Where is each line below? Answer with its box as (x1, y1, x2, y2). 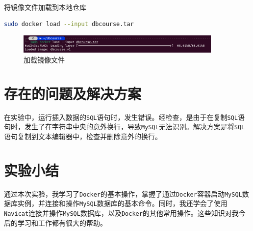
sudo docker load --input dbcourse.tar (4, 20, 134, 28)
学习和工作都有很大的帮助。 (17, 217, 107, 228)
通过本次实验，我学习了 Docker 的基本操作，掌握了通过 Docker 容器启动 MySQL (4, 188, 242, 199)
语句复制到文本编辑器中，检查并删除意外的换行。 (4, 131, 162, 141)
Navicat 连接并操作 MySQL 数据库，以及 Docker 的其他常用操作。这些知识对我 (4, 207, 239, 218)
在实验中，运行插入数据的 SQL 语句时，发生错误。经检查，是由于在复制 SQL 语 (4, 112, 245, 122)
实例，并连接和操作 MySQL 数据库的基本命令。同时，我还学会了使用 (17, 198, 228, 208)
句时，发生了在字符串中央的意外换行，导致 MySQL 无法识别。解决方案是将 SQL (4, 121, 245, 132)
